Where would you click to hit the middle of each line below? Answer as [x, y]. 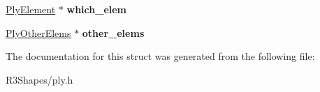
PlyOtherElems [38, 32]
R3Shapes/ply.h [39, 79]
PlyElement [31, 9]
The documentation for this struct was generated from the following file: [160, 56]
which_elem [97, 9]
